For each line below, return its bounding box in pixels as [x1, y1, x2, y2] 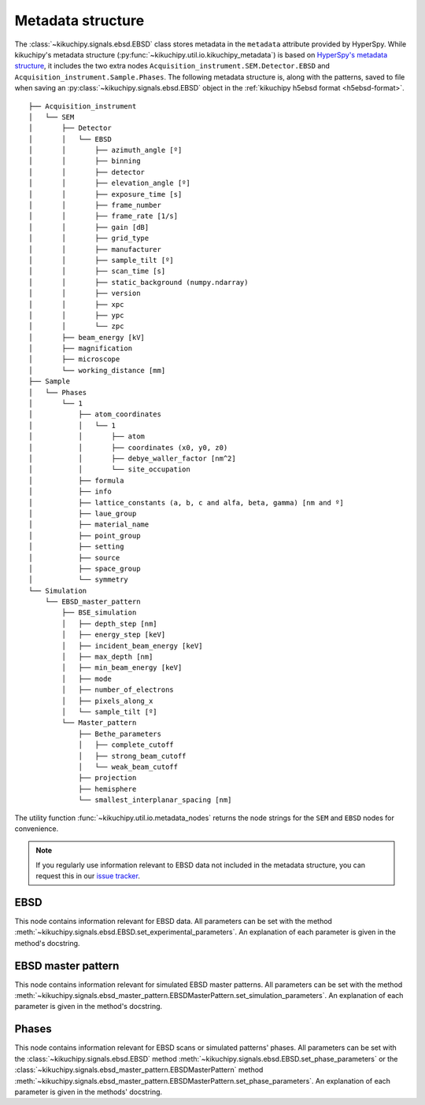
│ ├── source [28, 553, 120, 562]
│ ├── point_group [28, 531, 141, 540]
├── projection [78, 774, 137, 782]
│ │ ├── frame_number [28, 201, 161, 210]
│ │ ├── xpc [28, 300, 124, 309]
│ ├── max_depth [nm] [61, 652, 153, 661]
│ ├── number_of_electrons [61, 686, 175, 694]
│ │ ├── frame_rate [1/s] [28, 212, 179, 220]
